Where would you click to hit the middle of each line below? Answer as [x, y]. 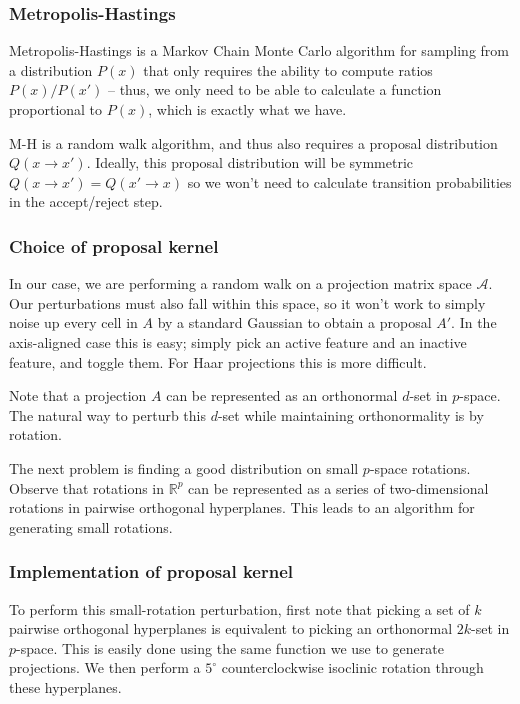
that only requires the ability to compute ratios [288, 69]
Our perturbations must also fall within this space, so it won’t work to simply [247, 302]
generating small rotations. [91, 526]
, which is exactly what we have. [247, 109]
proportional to [56, 109]
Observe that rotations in [87, 487]
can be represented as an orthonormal [282, 395]
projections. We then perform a [105, 667]
